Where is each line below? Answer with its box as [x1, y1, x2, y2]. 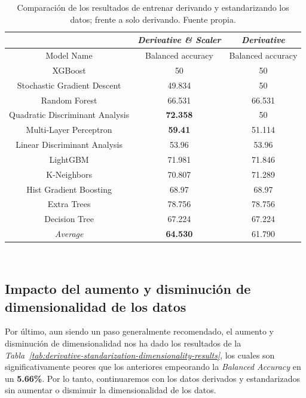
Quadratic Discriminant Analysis [9, 108, 130, 121]
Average [54, 227, 84, 240]
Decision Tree [44, 212, 94, 225]
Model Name [45, 49, 93, 62]
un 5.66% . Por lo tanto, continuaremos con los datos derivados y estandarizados [5, 372, 300, 384]
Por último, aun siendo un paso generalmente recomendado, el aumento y [5, 325, 274, 338]
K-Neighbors [46, 168, 92, 180]
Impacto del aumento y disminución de [5, 279, 251, 298]
